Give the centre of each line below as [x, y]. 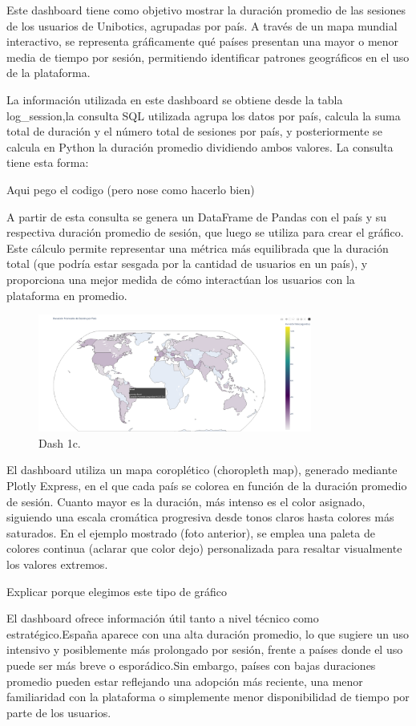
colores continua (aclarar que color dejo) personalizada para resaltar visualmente [204, 548]
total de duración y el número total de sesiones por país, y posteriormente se [194, 131]
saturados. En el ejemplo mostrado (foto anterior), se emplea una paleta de [191, 532]
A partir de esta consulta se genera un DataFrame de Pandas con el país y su [197, 216]
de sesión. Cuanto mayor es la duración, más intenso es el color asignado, [186, 501]
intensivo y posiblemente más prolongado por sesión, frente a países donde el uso [205, 649]
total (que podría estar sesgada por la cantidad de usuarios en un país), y [187, 264]
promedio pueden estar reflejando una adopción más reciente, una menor [185, 681]
